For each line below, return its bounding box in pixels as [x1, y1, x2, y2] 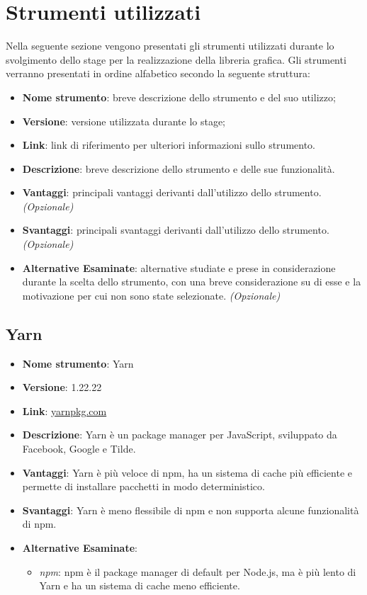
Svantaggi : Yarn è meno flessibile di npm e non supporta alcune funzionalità [22, 502, 359, 517]
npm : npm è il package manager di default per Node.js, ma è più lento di [39, 564, 356, 579]
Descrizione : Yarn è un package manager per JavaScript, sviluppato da [22, 427, 337, 442]
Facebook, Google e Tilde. [22, 441, 136, 456]
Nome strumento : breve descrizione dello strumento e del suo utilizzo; [22, 89, 336, 104]
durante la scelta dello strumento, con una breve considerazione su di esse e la [22, 274, 361, 289]
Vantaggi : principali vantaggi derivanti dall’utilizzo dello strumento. [22, 185, 322, 200]
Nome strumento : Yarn [22, 356, 134, 370]
